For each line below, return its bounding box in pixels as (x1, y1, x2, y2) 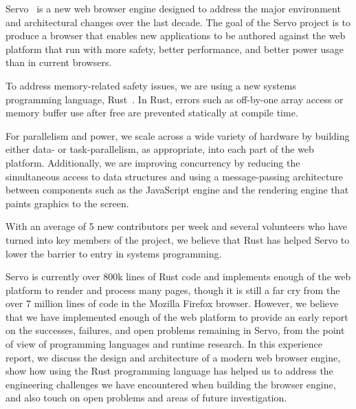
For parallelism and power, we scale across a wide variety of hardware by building (5, 128, 350, 143)
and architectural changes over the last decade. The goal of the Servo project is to (5, 14, 351, 29)
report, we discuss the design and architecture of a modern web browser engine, (5, 350, 341, 364)
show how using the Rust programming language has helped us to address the (5, 364, 333, 378)
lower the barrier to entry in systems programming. (5, 246, 222, 260)
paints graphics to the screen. (5, 196, 129, 210)
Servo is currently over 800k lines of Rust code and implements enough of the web (5, 269, 351, 284)
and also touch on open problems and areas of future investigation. (5, 390, 287, 405)
